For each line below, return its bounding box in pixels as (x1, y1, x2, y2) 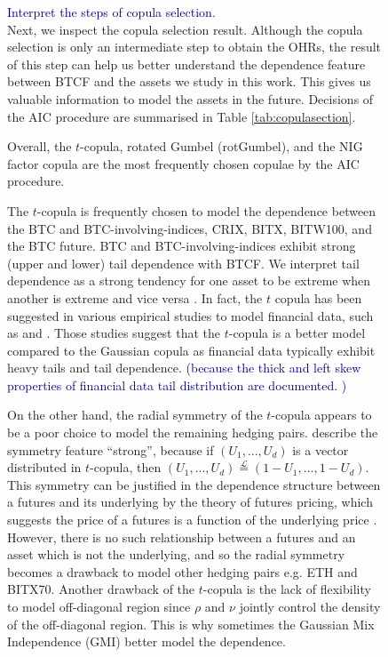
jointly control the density (239, 597, 381, 615)
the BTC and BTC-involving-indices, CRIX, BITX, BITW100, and (7, 219, 372, 237)
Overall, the (7, 137, 72, 156)
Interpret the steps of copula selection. (7, 3, 216, 20)
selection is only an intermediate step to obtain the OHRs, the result (7, 37, 382, 56)
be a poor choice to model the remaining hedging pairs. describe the (7, 423, 378, 442)
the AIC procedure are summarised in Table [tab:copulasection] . (7, 107, 356, 125)
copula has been (274, 288, 362, 307)
